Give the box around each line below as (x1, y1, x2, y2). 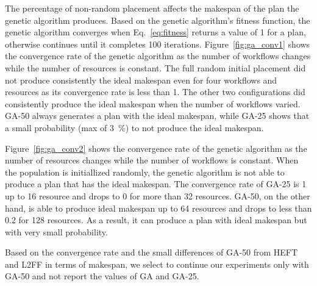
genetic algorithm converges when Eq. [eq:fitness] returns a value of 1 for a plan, (5, 26, 306, 38)
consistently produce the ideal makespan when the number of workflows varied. (5, 97, 301, 110)
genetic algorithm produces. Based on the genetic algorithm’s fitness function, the (5, 13, 310, 26)
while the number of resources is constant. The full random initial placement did (5, 61, 306, 74)
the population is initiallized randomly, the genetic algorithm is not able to (5, 165, 285, 178)
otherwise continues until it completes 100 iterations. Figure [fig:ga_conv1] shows (5, 37, 310, 50)
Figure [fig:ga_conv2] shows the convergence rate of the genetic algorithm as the (5, 141, 307, 154)
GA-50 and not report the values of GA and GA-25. (5, 270, 199, 282)
